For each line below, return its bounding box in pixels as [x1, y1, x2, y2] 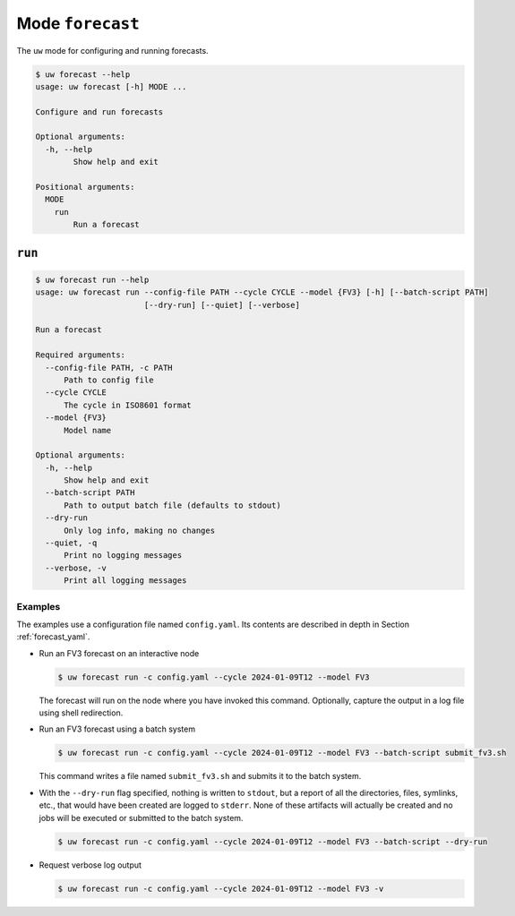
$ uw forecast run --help [35, 274, 150, 285]
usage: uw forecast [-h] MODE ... [35, 81, 187, 91]
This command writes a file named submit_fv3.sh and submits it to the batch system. [39, 771, 362, 782]
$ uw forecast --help [35, 69, 131, 80]
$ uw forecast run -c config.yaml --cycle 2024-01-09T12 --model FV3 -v [57, 883, 384, 894]
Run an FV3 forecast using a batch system [39, 723, 196, 734]
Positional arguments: [35, 182, 135, 193]
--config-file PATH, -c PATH [45, 363, 174, 372]
